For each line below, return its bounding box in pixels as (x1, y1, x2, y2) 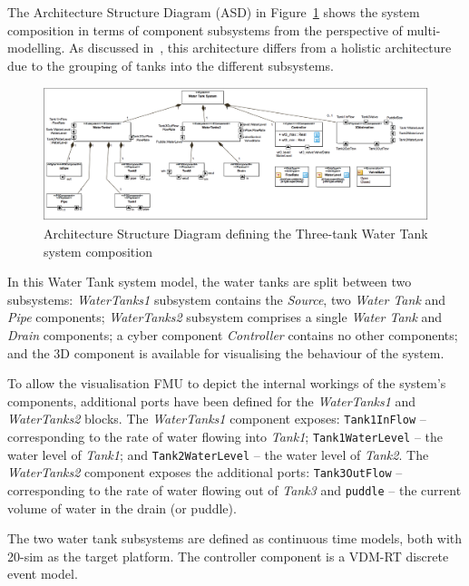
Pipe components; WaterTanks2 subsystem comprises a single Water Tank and (7, 308, 443, 327)
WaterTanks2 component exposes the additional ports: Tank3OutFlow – (7, 463, 403, 482)
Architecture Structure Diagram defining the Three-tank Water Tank (44, 223, 428, 242)
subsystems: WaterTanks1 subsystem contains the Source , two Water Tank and (7, 289, 446, 308)
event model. (7, 564, 78, 583)
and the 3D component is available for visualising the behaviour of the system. (7, 343, 445, 362)
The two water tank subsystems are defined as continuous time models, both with (7, 529, 463, 548)
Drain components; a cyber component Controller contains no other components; (7, 325, 458, 344)
